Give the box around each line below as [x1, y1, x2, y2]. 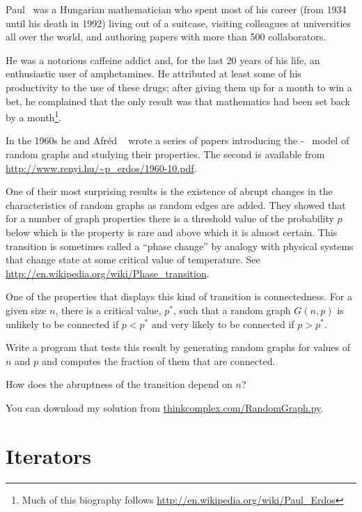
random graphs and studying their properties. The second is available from [6, 147, 325, 161]
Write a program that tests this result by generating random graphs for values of [6, 340, 351, 355]
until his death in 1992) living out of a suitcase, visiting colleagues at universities [6, 15, 352, 30]
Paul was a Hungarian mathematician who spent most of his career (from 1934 [6, 2, 347, 16]
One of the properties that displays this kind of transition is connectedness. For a [6, 289, 352, 304]
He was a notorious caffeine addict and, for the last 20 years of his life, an [6, 52, 320, 67]
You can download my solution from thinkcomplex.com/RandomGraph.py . [6, 400, 324, 414]
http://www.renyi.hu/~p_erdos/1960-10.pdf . [6, 160, 197, 175]
